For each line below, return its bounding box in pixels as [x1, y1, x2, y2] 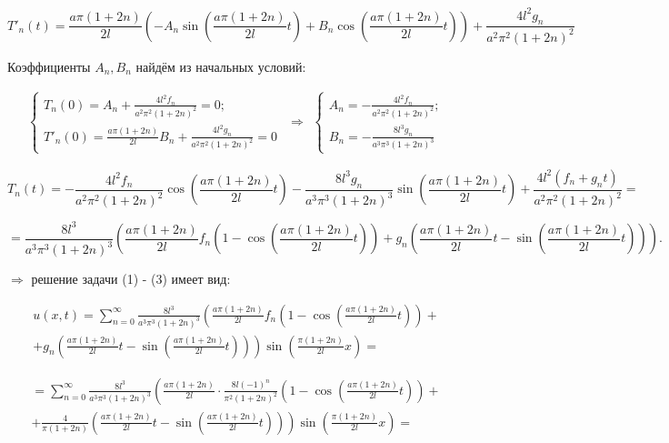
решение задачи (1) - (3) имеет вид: [31, 269, 231, 288]
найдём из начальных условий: [135, 56, 306, 76]
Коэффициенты [7, 56, 91, 76]
